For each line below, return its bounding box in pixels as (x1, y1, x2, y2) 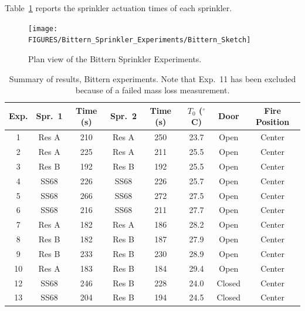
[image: (28, 24, 58, 33)
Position (255, 116, 290, 128)
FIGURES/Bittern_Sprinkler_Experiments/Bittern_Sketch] (28, 36, 251, 45)
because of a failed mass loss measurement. (75, 84, 230, 96)
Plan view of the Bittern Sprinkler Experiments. (28, 52, 202, 65)
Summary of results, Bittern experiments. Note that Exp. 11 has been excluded (9, 72, 296, 84)
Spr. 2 (110, 110, 137, 122)
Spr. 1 (36, 110, 63, 122)
